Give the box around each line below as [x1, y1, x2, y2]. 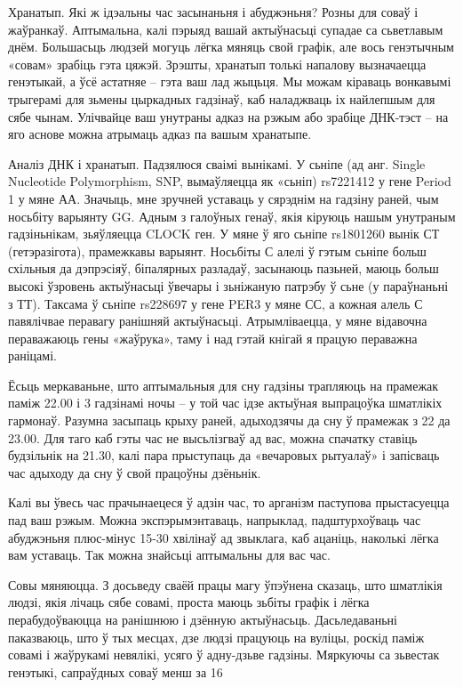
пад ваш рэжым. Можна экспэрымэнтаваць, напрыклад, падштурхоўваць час [8, 511, 421, 529]
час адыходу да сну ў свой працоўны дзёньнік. [8, 463, 261, 481]
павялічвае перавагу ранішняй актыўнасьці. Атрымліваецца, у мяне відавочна [8, 311, 427, 330]
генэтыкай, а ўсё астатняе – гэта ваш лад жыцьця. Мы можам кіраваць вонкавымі [8, 72, 451, 91]
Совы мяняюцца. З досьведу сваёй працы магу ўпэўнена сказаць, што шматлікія [8, 575, 443, 594]
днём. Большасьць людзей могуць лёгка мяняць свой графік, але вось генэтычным [8, 37, 454, 56]
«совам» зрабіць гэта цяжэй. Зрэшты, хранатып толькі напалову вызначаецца [8, 54, 427, 73]
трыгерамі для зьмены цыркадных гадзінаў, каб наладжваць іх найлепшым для [8, 89, 435, 108]
